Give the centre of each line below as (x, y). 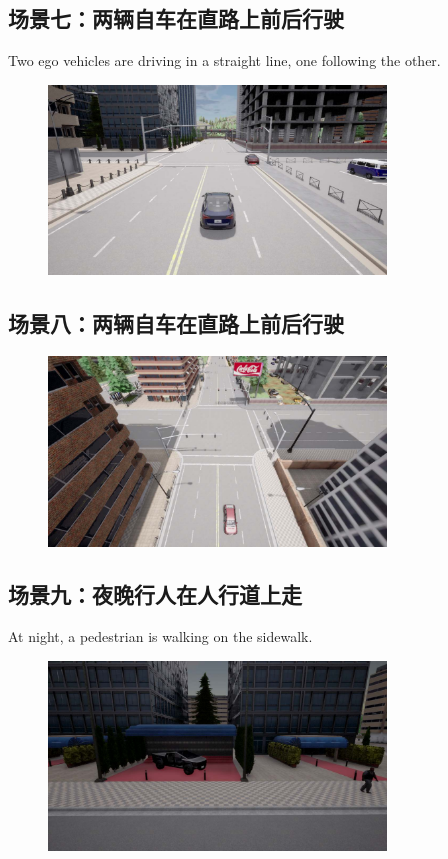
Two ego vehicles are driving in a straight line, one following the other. (224, 60)
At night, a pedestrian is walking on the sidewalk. (160, 636)
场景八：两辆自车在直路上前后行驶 (176, 323)
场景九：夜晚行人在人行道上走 (155, 594)
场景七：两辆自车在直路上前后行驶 (176, 18)
